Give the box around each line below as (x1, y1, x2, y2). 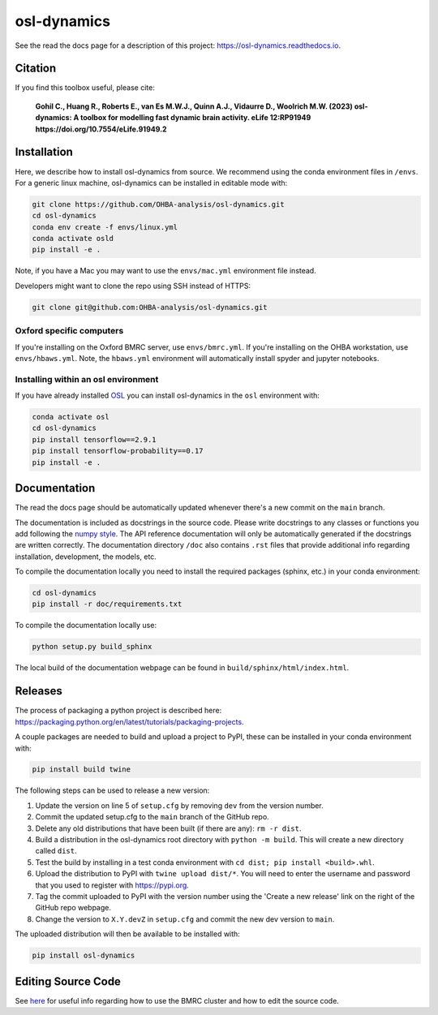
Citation (15, 62, 57, 75)
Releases (15, 684, 62, 698)
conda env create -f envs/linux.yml (32, 222, 178, 231)
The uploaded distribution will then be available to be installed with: (15, 929, 241, 939)
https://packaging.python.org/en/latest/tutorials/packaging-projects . (15, 716, 244, 726)
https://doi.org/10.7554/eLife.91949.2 (35, 124, 167, 134)
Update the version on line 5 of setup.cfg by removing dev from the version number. (35, 800, 324, 811)
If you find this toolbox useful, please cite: (15, 83, 156, 92)
